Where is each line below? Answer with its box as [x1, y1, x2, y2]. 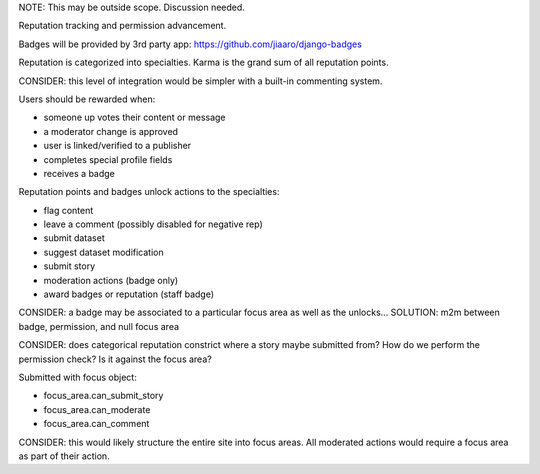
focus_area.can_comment [43, 418, 150, 430]
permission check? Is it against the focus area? [18, 353, 212, 365]
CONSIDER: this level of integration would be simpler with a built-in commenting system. [18, 75, 383, 87]
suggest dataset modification [43, 246, 164, 258]
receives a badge [43, 167, 115, 179]
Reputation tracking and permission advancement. [18, 20, 227, 32]
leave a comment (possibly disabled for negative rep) [43, 218, 264, 230]
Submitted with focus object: [18, 371, 137, 383]
